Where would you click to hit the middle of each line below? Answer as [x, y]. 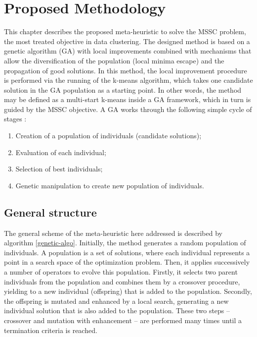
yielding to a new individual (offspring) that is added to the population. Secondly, [128, 291]
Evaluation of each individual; [61, 152]
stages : [15, 119]
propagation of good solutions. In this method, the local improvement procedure [126, 70]
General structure [50, 212]
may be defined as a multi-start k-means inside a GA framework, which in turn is [128, 99]
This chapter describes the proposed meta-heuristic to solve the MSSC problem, [125, 31]
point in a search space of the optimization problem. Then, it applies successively [127, 262]
